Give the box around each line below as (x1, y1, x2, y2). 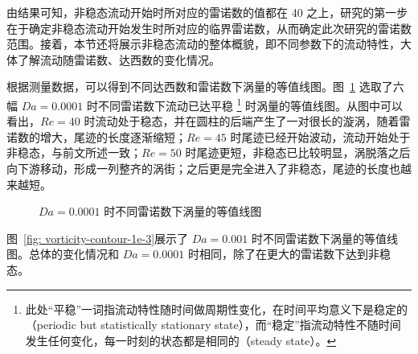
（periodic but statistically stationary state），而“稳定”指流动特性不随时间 (25, 316, 401, 333)
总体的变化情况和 (28, 245, 119, 262)
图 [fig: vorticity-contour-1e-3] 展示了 (6, 229, 189, 246)
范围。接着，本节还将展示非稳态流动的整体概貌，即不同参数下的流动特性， (6, 35, 400, 52)
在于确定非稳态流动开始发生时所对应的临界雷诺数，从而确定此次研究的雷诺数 (6, 19, 412, 36)
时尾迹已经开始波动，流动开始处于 (230, 128, 411, 145)
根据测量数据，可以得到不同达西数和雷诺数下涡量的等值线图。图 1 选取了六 (6, 78, 404, 95)
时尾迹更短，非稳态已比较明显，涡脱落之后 (185, 144, 411, 161)
